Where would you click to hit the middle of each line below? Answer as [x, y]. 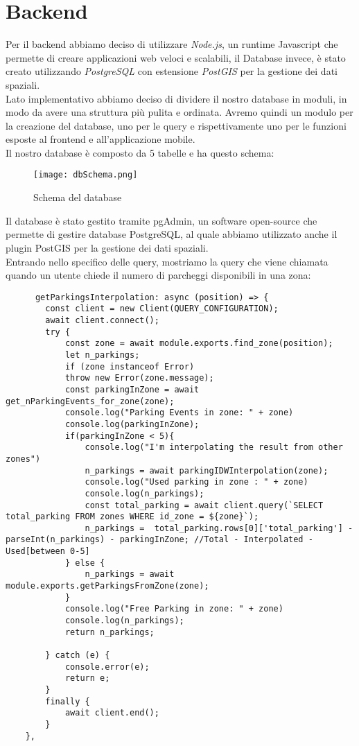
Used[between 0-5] [48, 552]
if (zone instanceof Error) [130, 366]
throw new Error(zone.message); [139, 378]
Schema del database [78, 197]
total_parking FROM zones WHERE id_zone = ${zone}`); [132, 517]
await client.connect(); [102, 320]
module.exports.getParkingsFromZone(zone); [107, 586]
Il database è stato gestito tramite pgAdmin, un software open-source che [161, 220]
